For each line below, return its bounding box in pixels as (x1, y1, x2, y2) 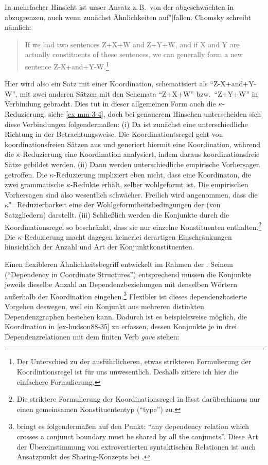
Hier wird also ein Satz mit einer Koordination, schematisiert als (5, 78, 208, 89)
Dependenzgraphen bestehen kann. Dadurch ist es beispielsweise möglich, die (5, 311, 247, 321)
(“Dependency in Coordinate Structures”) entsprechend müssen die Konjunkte (5, 269, 252, 279)
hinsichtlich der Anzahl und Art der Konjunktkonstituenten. (5, 241, 194, 252)
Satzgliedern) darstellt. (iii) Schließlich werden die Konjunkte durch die (5, 209, 229, 220)
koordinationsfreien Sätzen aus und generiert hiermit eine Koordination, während (5, 138, 261, 149)
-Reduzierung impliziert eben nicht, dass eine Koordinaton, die (53, 169, 251, 180)
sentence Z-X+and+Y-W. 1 (25, 59, 109, 71)
